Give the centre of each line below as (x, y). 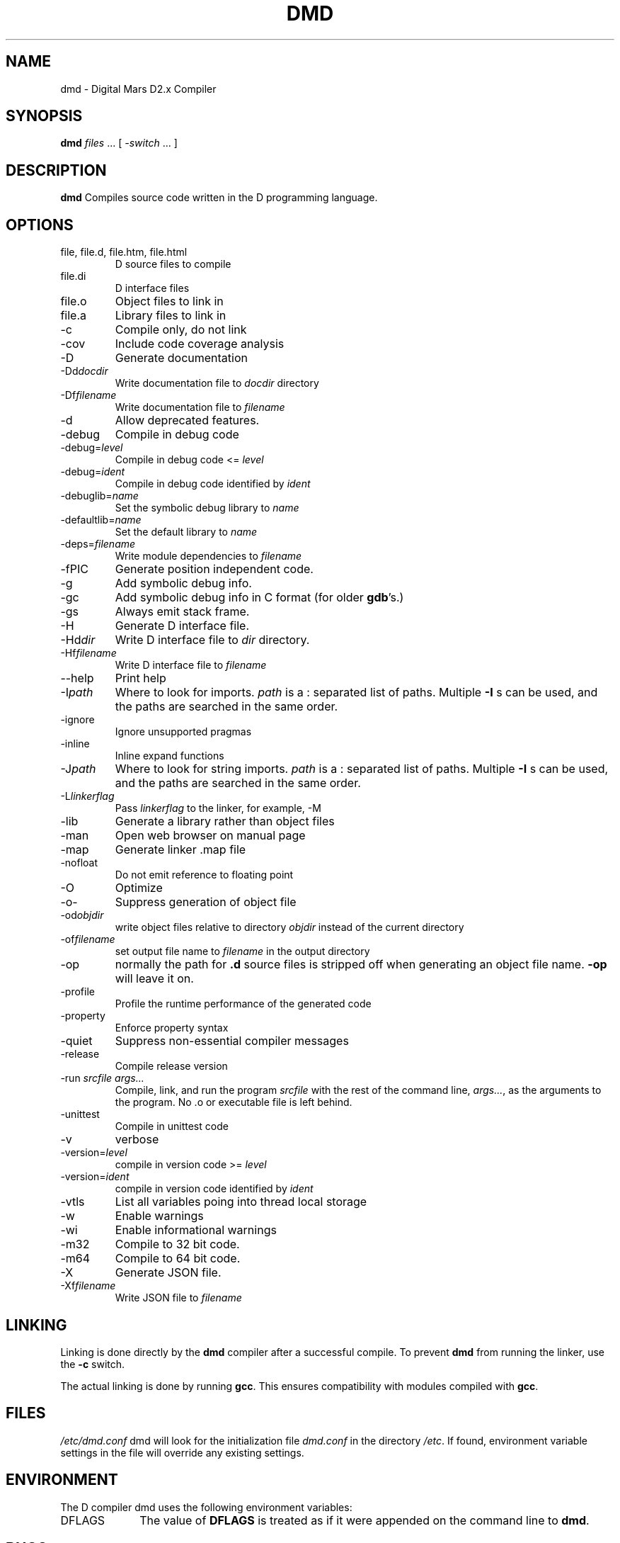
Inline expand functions (170, 756)
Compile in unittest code (172, 1126)
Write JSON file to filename (178, 1298)
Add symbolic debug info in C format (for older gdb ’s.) (259, 598)
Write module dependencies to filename (208, 556)
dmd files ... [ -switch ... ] (119, 143)
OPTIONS (40, 225)
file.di (73, 276)
